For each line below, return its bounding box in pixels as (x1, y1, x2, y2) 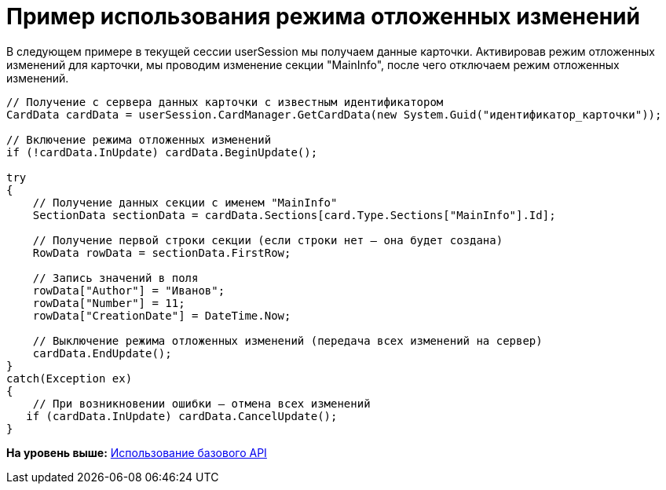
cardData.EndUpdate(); (32, 346, 172, 360)
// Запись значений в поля (32, 271, 199, 284)
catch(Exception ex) (6, 371, 133, 385)
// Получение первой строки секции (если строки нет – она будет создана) (32, 233, 503, 247)
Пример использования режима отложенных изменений (6, 3, 640, 30)
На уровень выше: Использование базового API (6, 445, 267, 459)
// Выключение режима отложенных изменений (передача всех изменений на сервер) (32, 334, 543, 347)
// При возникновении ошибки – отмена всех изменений (32, 397, 371, 410)
